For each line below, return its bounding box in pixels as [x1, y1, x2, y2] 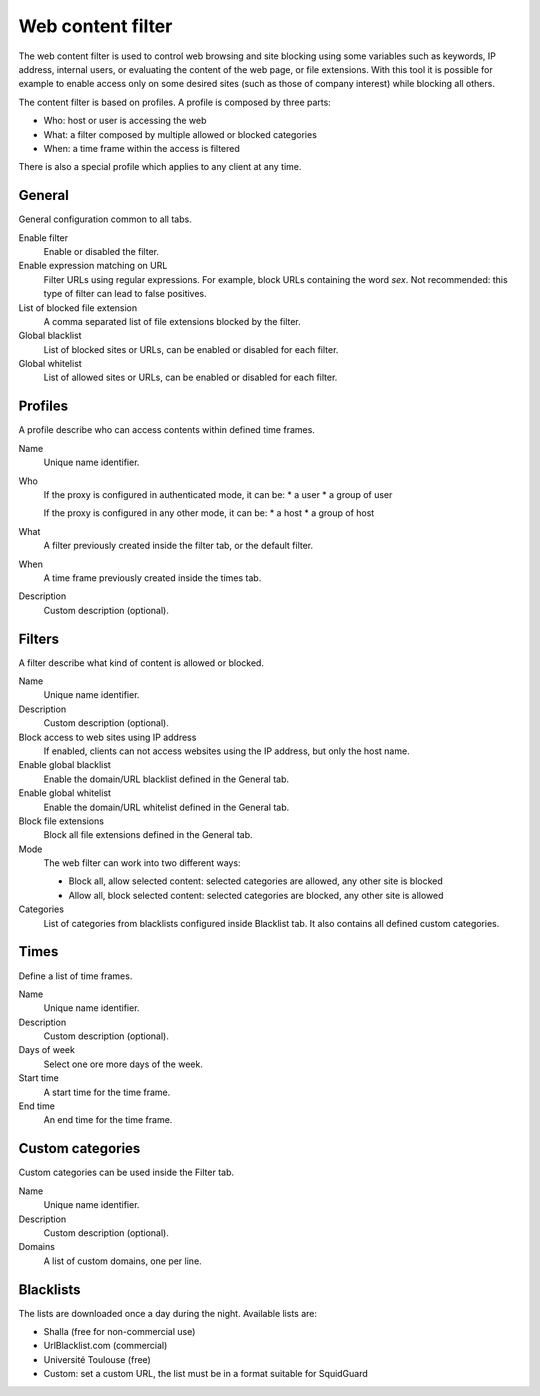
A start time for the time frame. [43, 1086, 171, 1098]
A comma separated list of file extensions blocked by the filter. [43, 315, 302, 327]
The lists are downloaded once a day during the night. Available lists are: [18, 1307, 318, 1319]
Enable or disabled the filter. [43, 245, 160, 257]
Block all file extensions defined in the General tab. [43, 829, 254, 841]
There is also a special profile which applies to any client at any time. [18, 161, 302, 173]
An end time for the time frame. [43, 1114, 173, 1126]
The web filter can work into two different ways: [43, 857, 241, 869]
